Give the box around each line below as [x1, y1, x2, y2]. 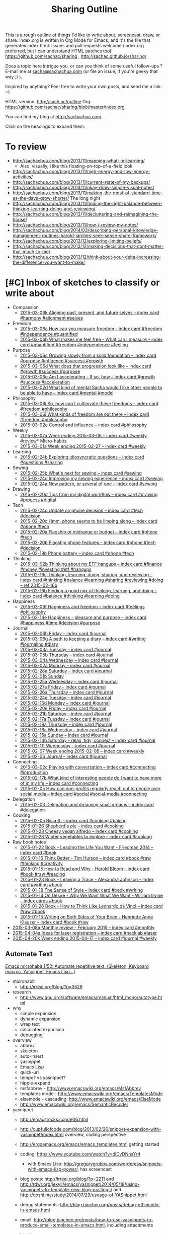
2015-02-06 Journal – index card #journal [20, 753, 107, 759]
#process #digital [20, 497, 57, 503]
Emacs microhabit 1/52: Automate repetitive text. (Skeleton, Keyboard [5, 963, 149, 969]
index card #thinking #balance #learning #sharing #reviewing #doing [20, 577, 163, 583]
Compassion [12, 304, 39, 311]
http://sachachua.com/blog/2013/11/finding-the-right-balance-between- [12, 200, 162, 207]
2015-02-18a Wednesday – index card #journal [20, 727, 117, 733]
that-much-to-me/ [12, 249, 51, 255]
